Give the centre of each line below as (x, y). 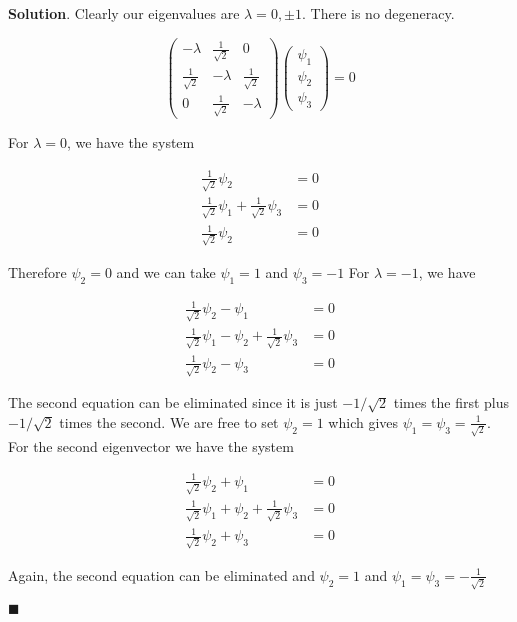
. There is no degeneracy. (378, 13)
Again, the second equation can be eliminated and (161, 574)
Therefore (37, 271)
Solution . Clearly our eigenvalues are (124, 13)
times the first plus (451, 402)
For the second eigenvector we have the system (151, 445)
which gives (363, 421)
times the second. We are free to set (169, 421)
